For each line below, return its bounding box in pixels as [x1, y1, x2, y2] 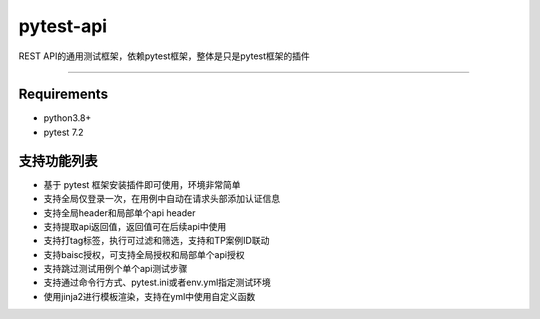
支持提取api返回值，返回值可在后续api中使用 [43, 220, 227, 232]
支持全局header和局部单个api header [43, 206, 196, 219]
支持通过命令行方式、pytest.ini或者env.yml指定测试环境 [43, 276, 272, 289]
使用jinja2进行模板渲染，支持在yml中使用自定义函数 [43, 290, 256, 302]
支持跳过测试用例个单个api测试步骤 [43, 263, 188, 275]
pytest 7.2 [43, 126, 84, 138]
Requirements [18, 86, 109, 103]
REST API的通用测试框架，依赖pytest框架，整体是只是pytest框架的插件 [18, 50, 310, 62]
